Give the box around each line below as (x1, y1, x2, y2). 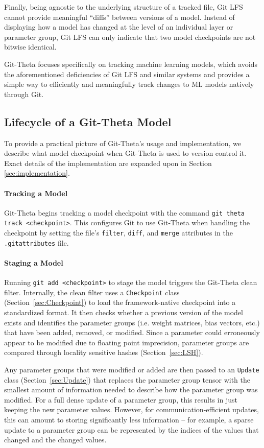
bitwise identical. (4, 41, 57, 52)
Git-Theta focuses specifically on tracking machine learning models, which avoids (4, 58, 257, 69)
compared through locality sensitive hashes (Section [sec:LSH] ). (4, 347, 203, 358)
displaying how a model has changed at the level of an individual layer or (4, 21, 233, 32)
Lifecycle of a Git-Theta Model (4, 113, 172, 129)
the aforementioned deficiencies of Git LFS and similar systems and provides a (4, 68, 250, 79)
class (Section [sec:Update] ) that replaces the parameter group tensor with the (4, 374, 251, 385)
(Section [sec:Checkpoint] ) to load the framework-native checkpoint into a (4, 297, 236, 308)
